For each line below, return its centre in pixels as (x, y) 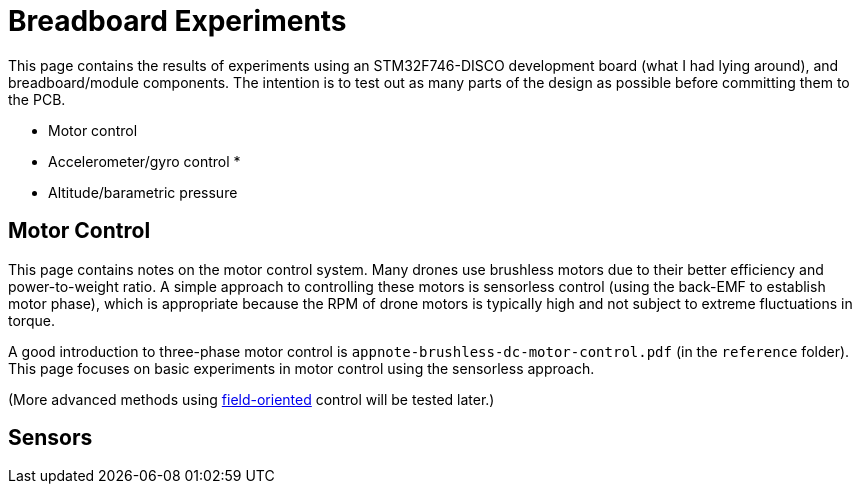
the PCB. (37, 99)
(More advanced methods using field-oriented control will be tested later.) (251, 399)
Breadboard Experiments (177, 21)
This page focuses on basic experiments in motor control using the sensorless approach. (301, 368)
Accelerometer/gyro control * (144, 161)
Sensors (50, 438)
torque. (31, 320)
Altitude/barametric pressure (143, 192)
